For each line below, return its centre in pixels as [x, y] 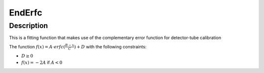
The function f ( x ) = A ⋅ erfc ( [37, 46]
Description [29, 26]
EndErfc [26, 13]
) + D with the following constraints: [110, 46]
